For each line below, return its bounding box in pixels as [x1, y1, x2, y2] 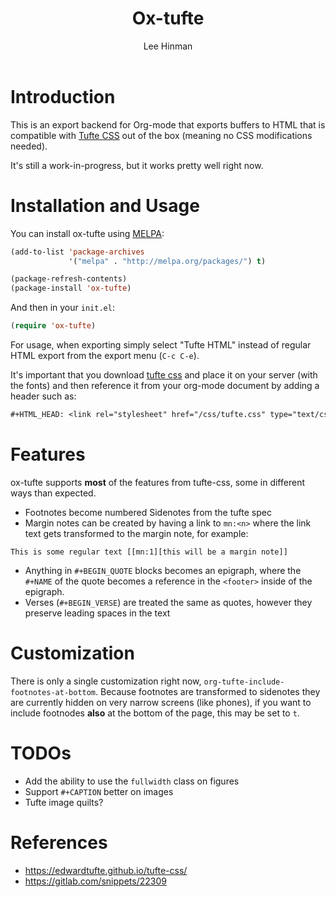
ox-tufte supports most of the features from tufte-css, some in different [10, 476, 305, 488]
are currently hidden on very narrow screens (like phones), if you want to [10, 696, 312, 708]
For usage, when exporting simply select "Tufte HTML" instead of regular [10, 339, 312, 351]
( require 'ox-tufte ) [10, 321, 97, 331]
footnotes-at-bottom [10, 687, 97, 697]
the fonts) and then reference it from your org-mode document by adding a [10, 380, 320, 391]
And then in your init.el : [10, 302, 115, 314]
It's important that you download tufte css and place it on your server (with [10, 369, 318, 381]
